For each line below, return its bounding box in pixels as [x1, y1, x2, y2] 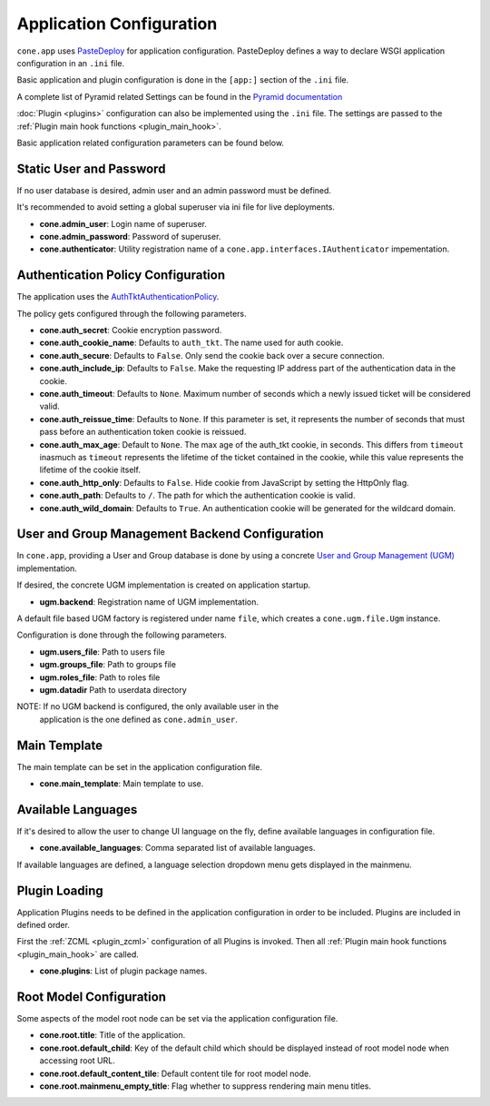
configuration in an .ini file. [16, 57, 125, 68]
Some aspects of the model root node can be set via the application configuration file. [16, 1013, 338, 1024]
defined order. [16, 920, 70, 930]
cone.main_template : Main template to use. [39, 778, 204, 789]
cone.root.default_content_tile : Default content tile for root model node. [39, 1068, 312, 1079]
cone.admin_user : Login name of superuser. [39, 218, 208, 229]
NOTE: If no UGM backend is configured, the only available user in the [16, 701, 279, 712]
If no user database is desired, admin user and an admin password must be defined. [16, 184, 331, 195]
